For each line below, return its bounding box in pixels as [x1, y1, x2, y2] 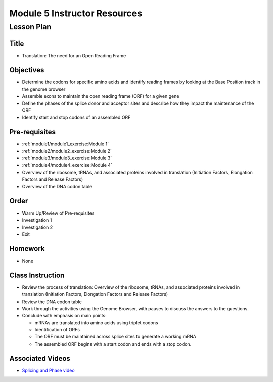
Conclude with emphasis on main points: [22, 313, 107, 319]
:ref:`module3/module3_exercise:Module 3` [22, 155, 112, 161]
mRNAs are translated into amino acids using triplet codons [34, 319, 159, 326]
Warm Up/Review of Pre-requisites [22, 210, 95, 216]
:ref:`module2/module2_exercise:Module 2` [22, 148, 112, 154]
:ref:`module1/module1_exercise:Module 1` [22, 141, 109, 147]
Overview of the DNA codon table [22, 183, 93, 189]
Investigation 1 [22, 217, 52, 223]
